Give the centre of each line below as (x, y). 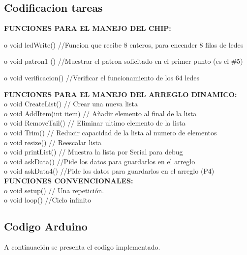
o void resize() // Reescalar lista (53, 142)
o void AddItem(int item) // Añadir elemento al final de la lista (100, 113)
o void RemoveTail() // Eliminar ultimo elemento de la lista (95, 123)
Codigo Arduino (46, 226)
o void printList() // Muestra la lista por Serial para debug (93, 152)
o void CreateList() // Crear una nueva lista (71, 104)
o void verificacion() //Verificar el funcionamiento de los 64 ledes (102, 77)
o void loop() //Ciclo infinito (47, 200)
